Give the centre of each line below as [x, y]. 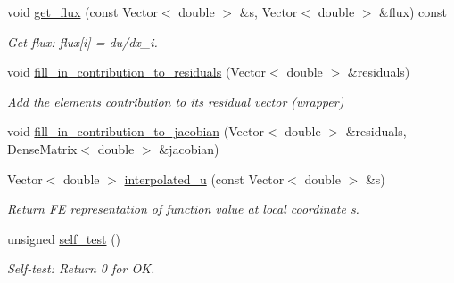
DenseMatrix [42, 148]
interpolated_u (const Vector [204, 178]
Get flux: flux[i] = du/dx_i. [83, 41]
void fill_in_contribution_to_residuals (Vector [137, 72]
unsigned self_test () [64, 238]
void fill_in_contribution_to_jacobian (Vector [136, 131]
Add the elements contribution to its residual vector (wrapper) [176, 101]
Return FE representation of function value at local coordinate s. [183, 209]
